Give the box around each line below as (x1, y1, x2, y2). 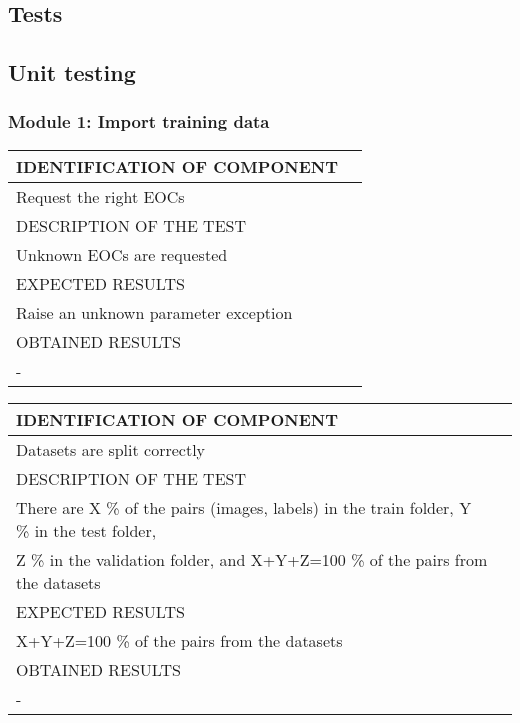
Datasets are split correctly (16, 437, 206, 461)
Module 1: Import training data (8, 109, 270, 134)
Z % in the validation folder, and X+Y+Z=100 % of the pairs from (16, 547, 488, 571)
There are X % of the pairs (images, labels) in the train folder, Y (16, 495, 472, 519)
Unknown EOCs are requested (16, 242, 228, 266)
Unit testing (8, 57, 136, 88)
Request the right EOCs (16, 184, 185, 208)
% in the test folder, (16, 518, 157, 542)
